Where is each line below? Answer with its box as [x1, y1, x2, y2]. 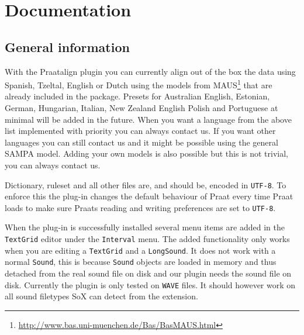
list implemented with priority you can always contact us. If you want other [5, 125, 276, 137]
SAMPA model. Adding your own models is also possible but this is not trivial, [5, 147, 289, 160]
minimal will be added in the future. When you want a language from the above [5, 113, 292, 125]
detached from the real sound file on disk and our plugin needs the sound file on [5, 267, 292, 279]
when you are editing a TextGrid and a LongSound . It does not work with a [5, 244, 276, 256]
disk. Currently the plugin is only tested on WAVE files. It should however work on [5, 278, 296, 291]
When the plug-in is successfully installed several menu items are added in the [5, 221, 285, 233]
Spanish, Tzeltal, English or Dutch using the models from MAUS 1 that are [5, 77, 272, 91]
